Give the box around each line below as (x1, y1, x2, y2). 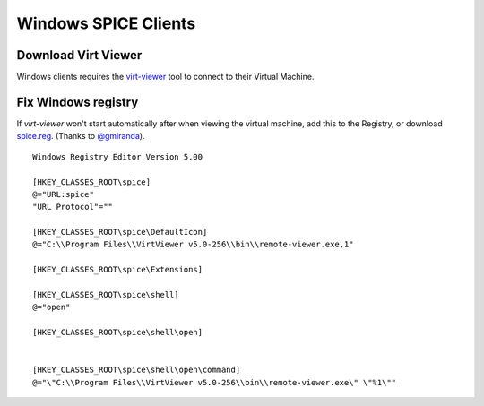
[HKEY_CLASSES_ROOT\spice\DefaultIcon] (32, 227, 208, 238)
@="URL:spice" (32, 189, 94, 199)
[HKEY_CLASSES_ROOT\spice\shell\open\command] (32, 365, 241, 376)
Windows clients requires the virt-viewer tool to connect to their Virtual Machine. (16, 72, 315, 82)
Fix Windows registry (16, 94, 139, 109)
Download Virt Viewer (16, 48, 143, 63)
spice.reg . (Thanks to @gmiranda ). (16, 131, 145, 142)
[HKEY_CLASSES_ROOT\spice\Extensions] (32, 264, 203, 275)
